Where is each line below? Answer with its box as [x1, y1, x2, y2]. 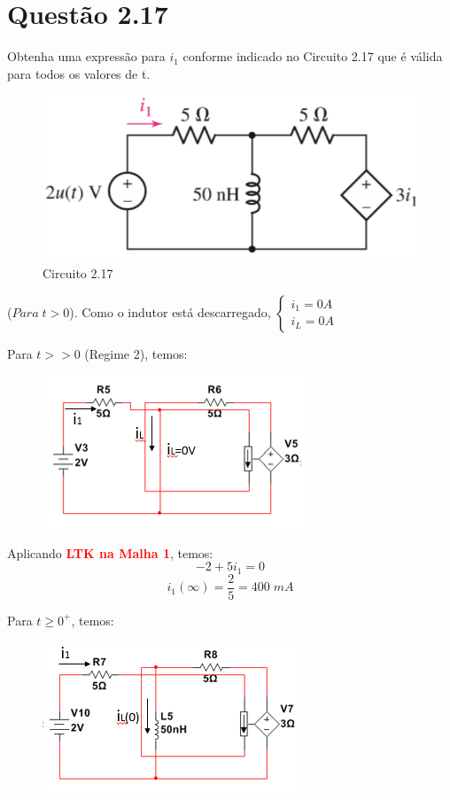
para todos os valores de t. [7, 64, 151, 82]
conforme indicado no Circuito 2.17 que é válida [182, 47, 443, 66]
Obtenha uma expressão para [7, 47, 166, 66]
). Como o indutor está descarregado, [69, 302, 271, 321]
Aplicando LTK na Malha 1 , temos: [7, 543, 213, 562]
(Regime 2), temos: [84, 344, 188, 362]
